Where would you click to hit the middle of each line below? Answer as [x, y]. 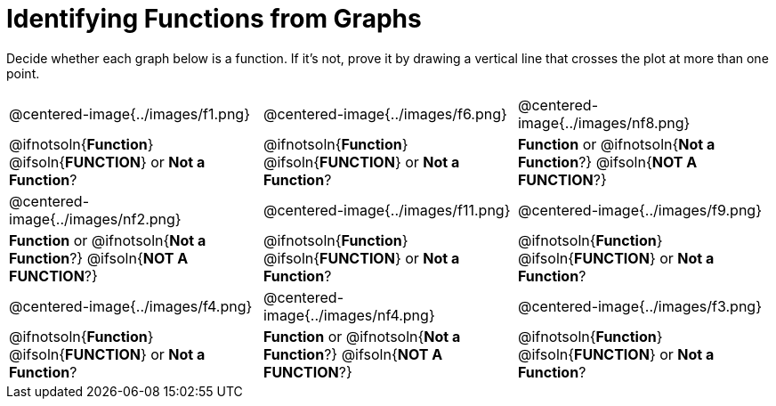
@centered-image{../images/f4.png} [131, 306]
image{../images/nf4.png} [349, 315]
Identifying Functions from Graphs [214, 19]
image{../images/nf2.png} [95, 219]
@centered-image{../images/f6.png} [385, 114]
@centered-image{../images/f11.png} [387, 210]
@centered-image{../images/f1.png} [129, 114]
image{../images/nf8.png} [604, 122]
